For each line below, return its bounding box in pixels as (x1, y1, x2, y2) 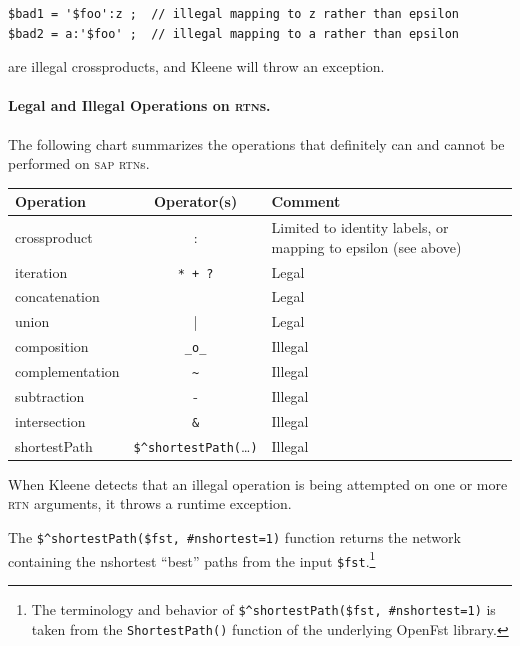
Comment (271, 191, 341, 212)
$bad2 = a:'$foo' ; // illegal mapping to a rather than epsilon (8, 26, 460, 41)
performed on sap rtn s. (8, 153, 150, 174)
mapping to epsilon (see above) (271, 236, 462, 257)
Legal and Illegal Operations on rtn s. (8, 95, 271, 116)
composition (15, 336, 89, 357)
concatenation (15, 286, 100, 307)
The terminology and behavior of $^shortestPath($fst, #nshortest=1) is (31, 599, 496, 620)
